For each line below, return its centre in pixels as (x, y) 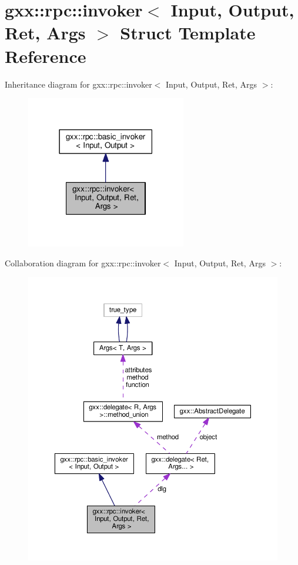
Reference (46, 56)
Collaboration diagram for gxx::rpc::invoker (83, 263)
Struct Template (188, 33)
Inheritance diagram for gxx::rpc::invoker (78, 84)
